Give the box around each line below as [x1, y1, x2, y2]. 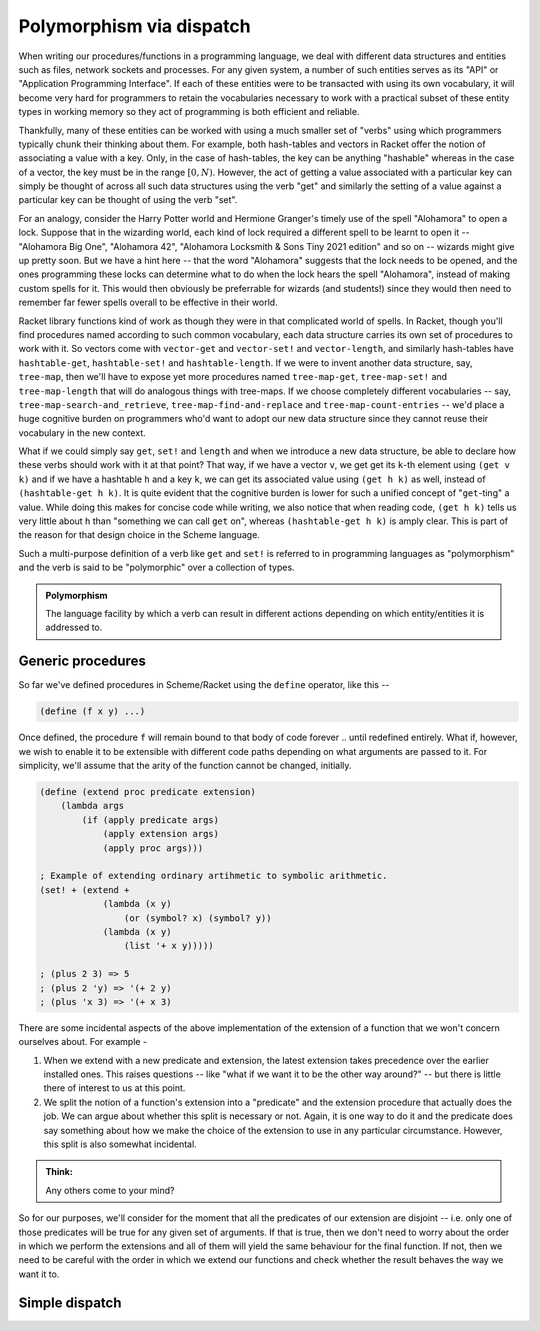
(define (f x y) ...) [39, 706, 146, 717]
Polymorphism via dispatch [18, 15, 251, 37]
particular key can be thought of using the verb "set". [18, 194, 238, 206]
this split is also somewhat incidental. [43, 1138, 197, 1150]
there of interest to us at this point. [43, 1082, 186, 1094]
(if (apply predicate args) [81, 814, 220, 825]
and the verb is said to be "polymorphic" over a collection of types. [18, 561, 295, 574]
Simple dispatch [18, 1294, 122, 1311]
